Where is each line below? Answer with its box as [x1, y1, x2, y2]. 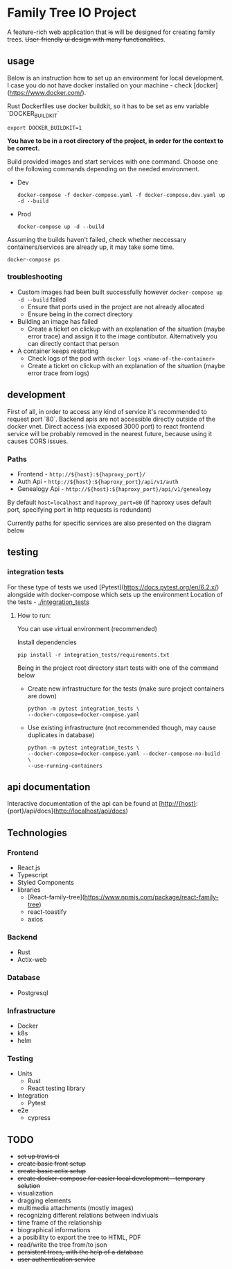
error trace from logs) [27, 369, 90, 377]
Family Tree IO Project [7, 5, 136, 21]
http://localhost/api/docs [55, 806, 126, 815]
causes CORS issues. [7, 437, 69, 445]
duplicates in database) [27, 730, 95, 739]
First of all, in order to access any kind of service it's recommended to [7, 407, 208, 415]
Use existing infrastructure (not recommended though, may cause [27, 723, 217, 732]
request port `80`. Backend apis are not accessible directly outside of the [7, 415, 216, 423]
